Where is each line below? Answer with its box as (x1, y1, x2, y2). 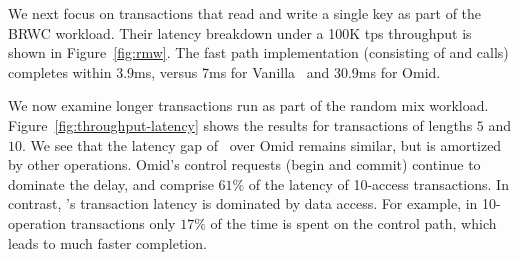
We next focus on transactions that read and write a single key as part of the (8, 3, 482, 23)
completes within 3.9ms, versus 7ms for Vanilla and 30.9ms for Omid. (8, 61, 441, 82)
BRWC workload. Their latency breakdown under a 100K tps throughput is (8, 22, 472, 43)
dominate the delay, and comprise (8, 173, 214, 194)
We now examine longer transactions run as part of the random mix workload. (8, 95, 489, 116)
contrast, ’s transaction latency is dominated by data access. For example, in (8, 193, 478, 214)
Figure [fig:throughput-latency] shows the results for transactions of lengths (8, 114, 473, 135)
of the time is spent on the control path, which (210, 212, 497, 233)
